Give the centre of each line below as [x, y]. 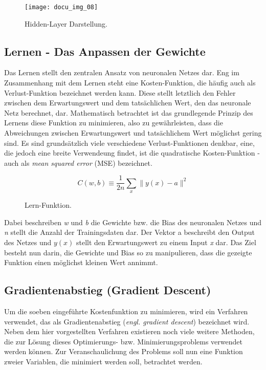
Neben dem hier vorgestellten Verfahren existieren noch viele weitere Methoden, [129, 331]
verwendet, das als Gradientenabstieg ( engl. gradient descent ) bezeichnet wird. [127, 321]
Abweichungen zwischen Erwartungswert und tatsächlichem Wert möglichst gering [133, 133]
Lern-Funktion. [48, 205]
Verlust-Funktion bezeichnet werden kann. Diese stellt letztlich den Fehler [120, 92]
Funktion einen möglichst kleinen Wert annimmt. [81, 262]
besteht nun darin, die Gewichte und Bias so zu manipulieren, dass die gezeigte [128, 252]
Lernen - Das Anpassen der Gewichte [105, 51]
